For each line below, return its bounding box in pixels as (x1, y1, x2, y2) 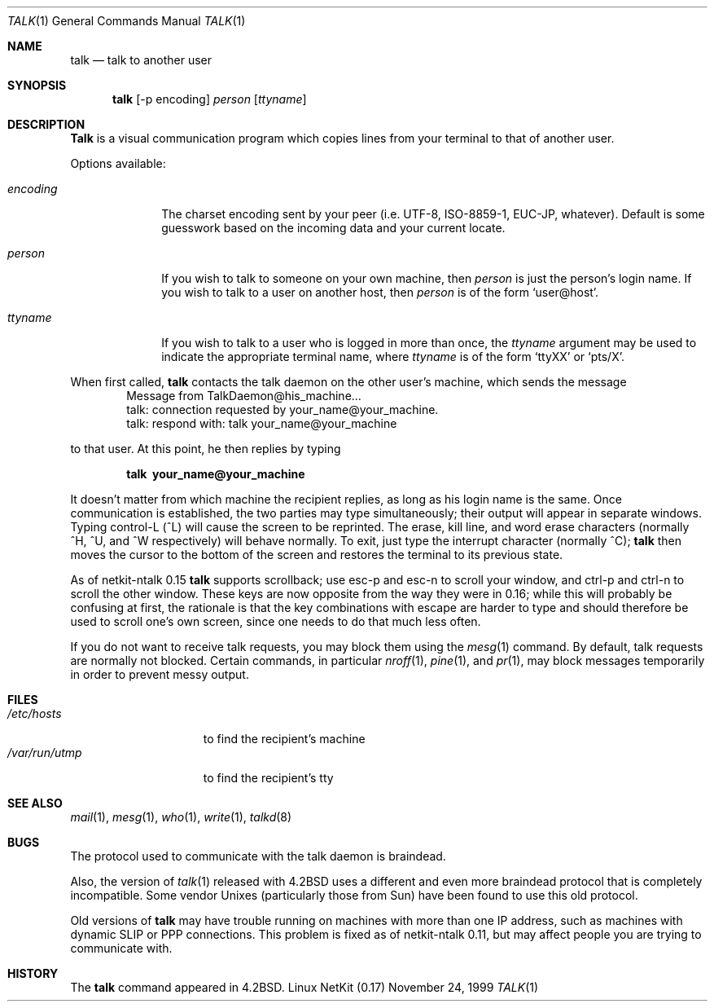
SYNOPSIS (7, 78, 67, 92)
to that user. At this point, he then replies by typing (70, 442, 341, 456)
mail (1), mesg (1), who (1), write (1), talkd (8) (70, 810, 292, 824)
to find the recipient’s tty (203, 771, 334, 785)
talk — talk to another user (70, 53, 212, 67)
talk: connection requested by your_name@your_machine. (126, 403, 439, 416)
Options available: (70, 156, 166, 170)
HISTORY (7, 966, 59, 980)
